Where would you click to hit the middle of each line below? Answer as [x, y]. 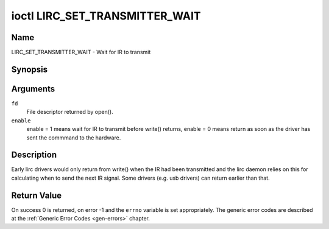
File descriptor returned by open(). [70, 112]
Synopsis [30, 69]
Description [34, 155]
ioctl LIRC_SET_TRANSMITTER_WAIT [106, 16]
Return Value [37, 195]
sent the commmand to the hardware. [74, 138]
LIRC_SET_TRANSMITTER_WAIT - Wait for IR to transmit [81, 52]
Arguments [33, 89]
